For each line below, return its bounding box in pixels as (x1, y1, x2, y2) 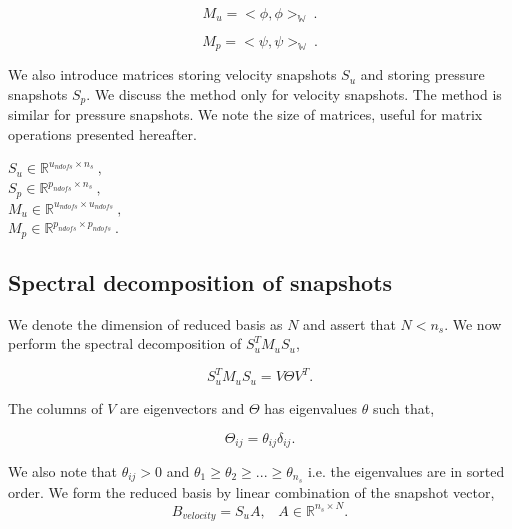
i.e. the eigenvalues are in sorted (307, 460, 505, 481)
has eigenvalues (264, 397, 357, 418)
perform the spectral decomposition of (8, 333, 242, 354)
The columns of (8, 397, 103, 418)
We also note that (8, 460, 117, 481)
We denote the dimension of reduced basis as (8, 313, 283, 334)
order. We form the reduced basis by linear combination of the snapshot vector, (8, 481, 495, 502)
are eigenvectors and (120, 397, 245, 418)
